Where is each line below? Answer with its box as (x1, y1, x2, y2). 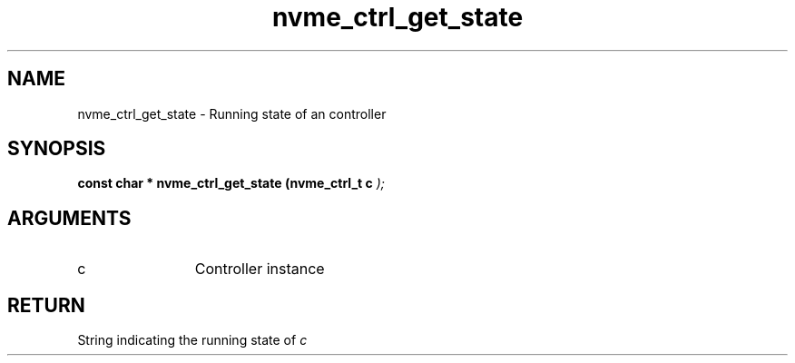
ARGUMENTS (7, 206, 132, 230)
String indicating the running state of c (77, 332, 308, 348)
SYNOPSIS (7, 137, 106, 161)
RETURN (7, 293, 85, 317)
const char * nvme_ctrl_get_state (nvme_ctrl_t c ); (77, 175, 385, 191)
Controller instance (194, 260, 325, 279)
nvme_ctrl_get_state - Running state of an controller (77, 105, 387, 122)
